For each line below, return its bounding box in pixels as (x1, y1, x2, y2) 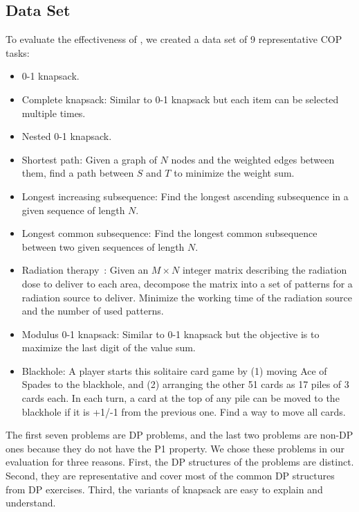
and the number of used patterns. (21, 303, 164, 318)
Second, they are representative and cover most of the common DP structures (6, 468, 335, 483)
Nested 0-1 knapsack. (21, 129, 112, 143)
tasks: (6, 45, 30, 60)
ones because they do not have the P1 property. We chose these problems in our (6, 441, 344, 455)
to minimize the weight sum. (174, 166, 295, 180)
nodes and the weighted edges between (171, 152, 335, 166)
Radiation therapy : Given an (21, 263, 149, 277)
